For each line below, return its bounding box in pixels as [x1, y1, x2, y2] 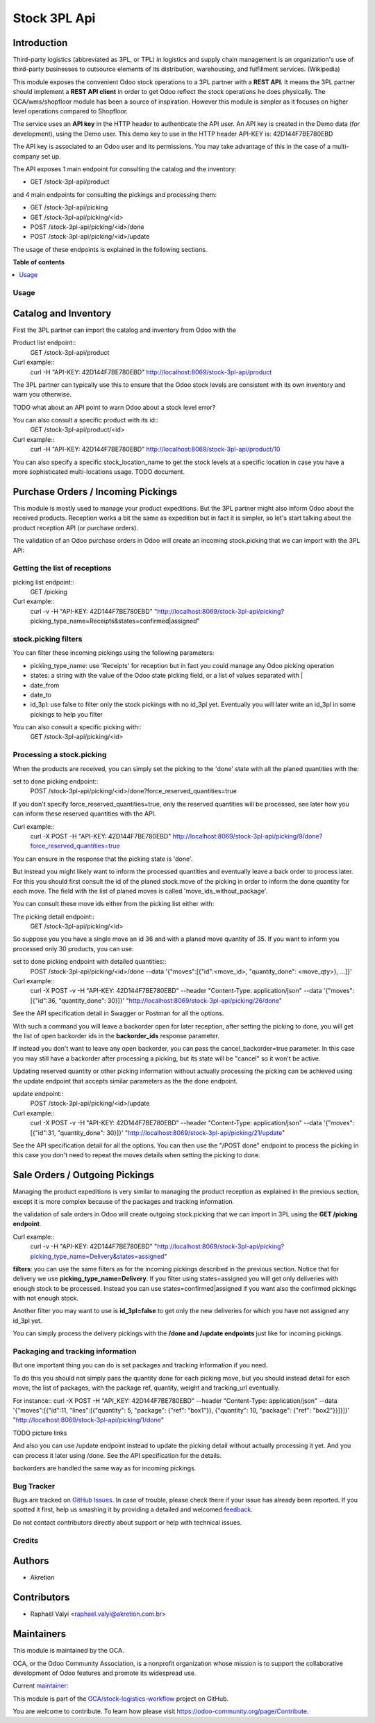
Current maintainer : [12, 1681, 69, 1690]
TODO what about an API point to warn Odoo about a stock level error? [12, 403, 216, 411]
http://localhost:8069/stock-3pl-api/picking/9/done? [172, 832, 323, 840]
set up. [41, 152, 62, 160]
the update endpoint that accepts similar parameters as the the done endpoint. [12, 1077, 238, 1085]
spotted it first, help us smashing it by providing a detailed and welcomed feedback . [12, 1505, 253, 1514]
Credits [12, 1535, 38, 1545]
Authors [12, 1555, 49, 1567]
